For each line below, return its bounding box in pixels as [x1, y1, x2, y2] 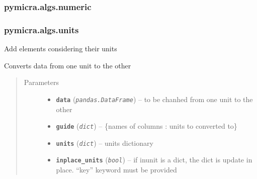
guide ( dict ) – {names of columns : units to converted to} [56, 121, 237, 131]
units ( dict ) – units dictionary [56, 137, 153, 148]
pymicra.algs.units [4, 23, 79, 36]
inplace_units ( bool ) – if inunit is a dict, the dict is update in [56, 154, 252, 165]
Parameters [24, 77, 59, 87]
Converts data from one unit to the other [4, 60, 131, 70]
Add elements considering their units [4, 43, 117, 54]
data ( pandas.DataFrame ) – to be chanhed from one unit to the [56, 94, 253, 104]
